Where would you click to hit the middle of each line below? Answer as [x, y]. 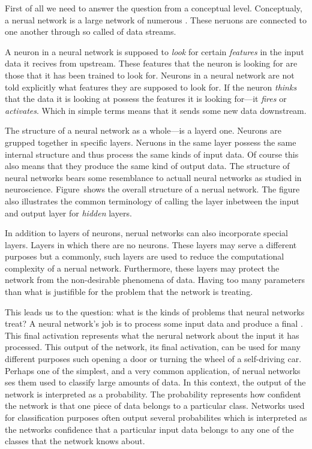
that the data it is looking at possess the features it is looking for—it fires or [146, 99]
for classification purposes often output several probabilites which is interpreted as [156, 417]
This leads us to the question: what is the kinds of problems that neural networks [155, 311]
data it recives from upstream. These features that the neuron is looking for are [151, 63]
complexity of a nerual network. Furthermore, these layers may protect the [142, 268]
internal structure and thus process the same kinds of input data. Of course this [152, 154]
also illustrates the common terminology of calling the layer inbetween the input [152, 201]
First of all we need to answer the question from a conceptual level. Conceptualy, [154, 8]
